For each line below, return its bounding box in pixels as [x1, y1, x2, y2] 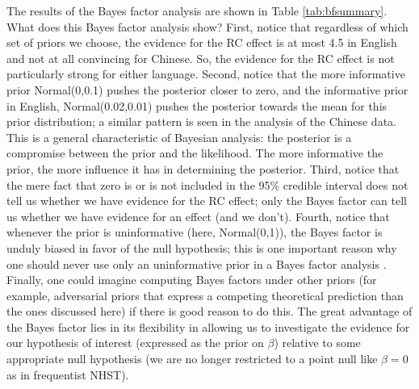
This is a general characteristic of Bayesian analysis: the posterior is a [6, 128, 352, 145]
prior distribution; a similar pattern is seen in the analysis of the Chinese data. [6, 113, 396, 130]
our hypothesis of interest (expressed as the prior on [6, 334, 264, 351]
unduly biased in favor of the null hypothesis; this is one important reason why [6, 239, 397, 256]
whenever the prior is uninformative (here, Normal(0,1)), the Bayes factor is [6, 224, 383, 241]
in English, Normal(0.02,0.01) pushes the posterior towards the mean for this [6, 97, 388, 114]
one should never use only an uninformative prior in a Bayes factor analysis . [6, 255, 387, 272]
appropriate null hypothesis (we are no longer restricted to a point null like [6, 350, 378, 367]
